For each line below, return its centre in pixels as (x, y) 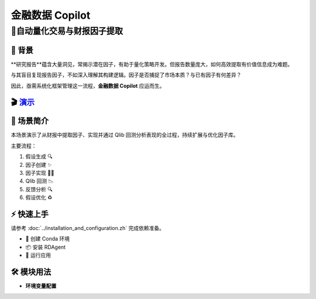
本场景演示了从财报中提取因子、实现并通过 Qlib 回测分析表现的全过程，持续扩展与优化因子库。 (125, 135)
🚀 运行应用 (38, 255)
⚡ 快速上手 (30, 214)
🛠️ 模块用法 (31, 272)
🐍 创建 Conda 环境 (48, 239)
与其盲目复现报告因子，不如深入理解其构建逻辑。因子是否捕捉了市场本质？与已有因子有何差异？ (126, 75)
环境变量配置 (41, 286)
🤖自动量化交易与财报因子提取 (67, 31)
